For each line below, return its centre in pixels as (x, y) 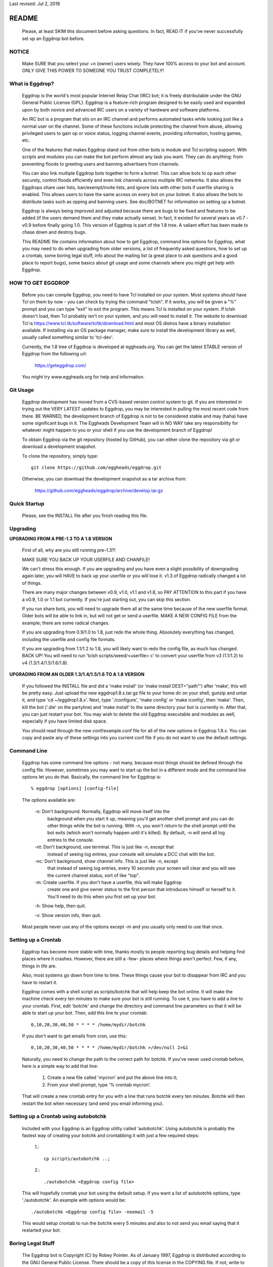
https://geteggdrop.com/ (60, 365)
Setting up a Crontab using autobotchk (58, 1116)
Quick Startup (27, 503)
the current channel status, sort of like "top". (94, 875)
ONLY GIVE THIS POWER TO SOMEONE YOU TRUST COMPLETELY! (93, 70)
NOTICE (19, 52)
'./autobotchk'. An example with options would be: (74, 1200)
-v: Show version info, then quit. (68, 915)
